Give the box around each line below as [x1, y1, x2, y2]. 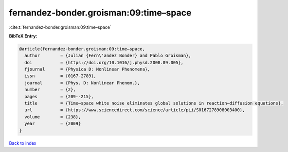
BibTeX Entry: [9, 33, 37, 39]
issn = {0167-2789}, [24, 73, 97, 79]
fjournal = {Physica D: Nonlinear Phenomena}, [24, 67, 150, 72]
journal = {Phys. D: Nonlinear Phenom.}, [24, 80, 140, 85]
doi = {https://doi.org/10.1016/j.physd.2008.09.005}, [24, 60, 184, 65]
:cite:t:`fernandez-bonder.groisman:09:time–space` [9, 24, 111, 30]
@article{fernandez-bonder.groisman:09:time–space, [19, 46, 145, 51]
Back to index [9, 140, 36, 146]
